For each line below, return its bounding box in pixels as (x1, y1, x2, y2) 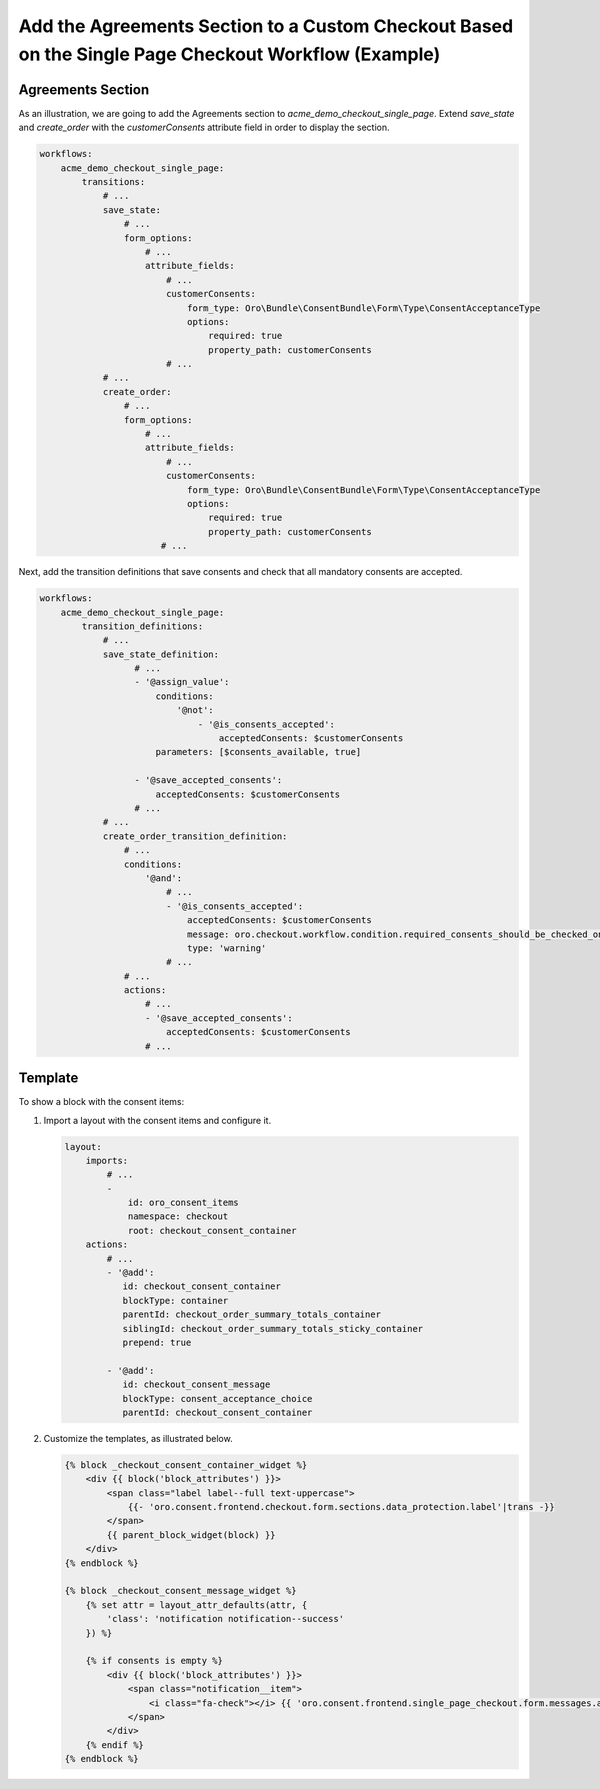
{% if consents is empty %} (85, 1655, 224, 1667)
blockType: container (122, 1295, 229, 1306)
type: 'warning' (186, 942, 267, 954)
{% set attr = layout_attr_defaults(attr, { (85, 1599, 308, 1610)
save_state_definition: (102, 648, 220, 660)
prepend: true (122, 1336, 192, 1348)
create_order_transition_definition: (102, 830, 288, 842)
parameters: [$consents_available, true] (155, 746, 362, 758)
